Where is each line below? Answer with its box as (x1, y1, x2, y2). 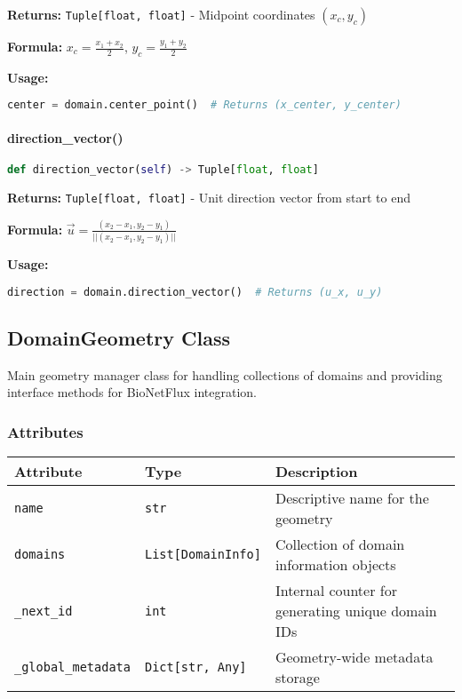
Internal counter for (275, 580, 397, 601)
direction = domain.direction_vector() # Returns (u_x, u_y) (7, 285, 383, 298)
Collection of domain (275, 534, 405, 555)
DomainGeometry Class (7, 324, 230, 352)
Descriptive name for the (275, 488, 429, 509)
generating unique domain (275, 600, 437, 622)
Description (275, 461, 358, 482)
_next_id (14, 603, 73, 618)
